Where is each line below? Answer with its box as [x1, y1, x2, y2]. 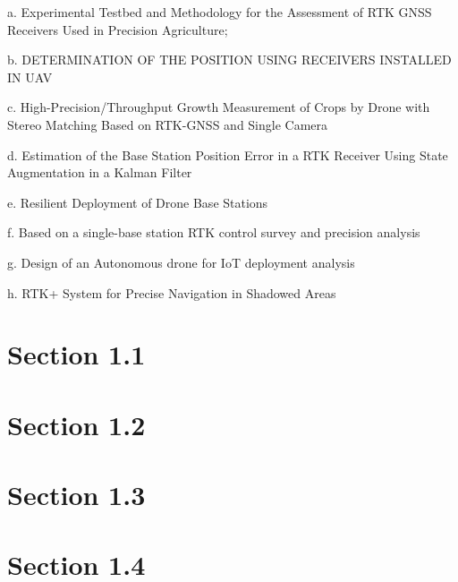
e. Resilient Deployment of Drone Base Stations [7, 193, 268, 211]
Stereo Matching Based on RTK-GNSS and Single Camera [7, 115, 328, 133]
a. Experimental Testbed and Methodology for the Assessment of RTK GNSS [7, 3, 432, 21]
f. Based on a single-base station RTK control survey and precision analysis [7, 223, 420, 242]
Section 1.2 [7, 406, 146, 442]
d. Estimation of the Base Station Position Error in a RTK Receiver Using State [7, 145, 448, 164]
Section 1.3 [7, 476, 146, 513]
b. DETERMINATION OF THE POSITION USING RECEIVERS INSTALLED [7, 50, 452, 69]
